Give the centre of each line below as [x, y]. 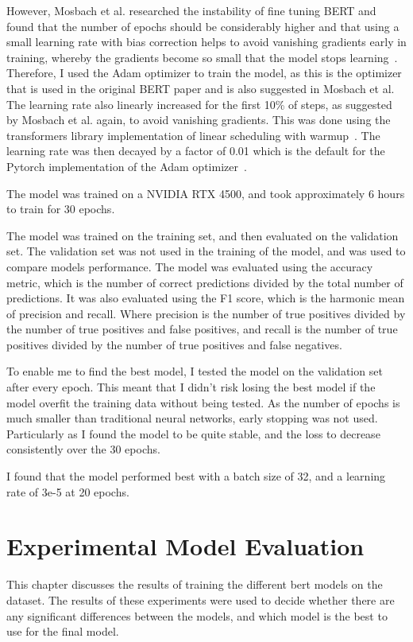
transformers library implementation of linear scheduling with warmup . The [193, 135]
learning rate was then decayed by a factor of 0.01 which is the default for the [196, 151]
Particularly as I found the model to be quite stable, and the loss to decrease [193, 433]
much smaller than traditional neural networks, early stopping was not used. [192, 418]
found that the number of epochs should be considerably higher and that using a [203, 26]
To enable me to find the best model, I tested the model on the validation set [195, 371]
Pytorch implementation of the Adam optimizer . [127, 166]
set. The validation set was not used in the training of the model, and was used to [206, 251]
